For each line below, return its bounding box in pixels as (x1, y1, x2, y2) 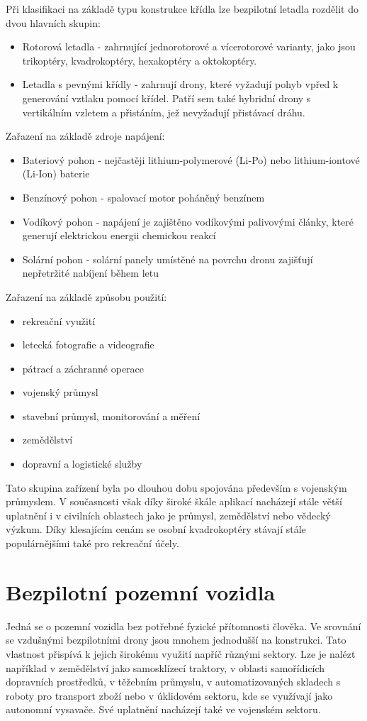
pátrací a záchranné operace (22, 360, 145, 375)
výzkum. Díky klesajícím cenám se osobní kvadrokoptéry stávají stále (6, 522, 306, 536)
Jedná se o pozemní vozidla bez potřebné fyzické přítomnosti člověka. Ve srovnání (6, 618, 361, 633)
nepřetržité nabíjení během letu (22, 265, 159, 280)
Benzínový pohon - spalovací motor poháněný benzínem (22, 189, 265, 204)
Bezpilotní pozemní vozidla (6, 577, 276, 606)
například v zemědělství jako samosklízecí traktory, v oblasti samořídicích (6, 660, 325, 675)
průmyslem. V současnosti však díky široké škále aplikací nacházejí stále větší (6, 494, 342, 509)
